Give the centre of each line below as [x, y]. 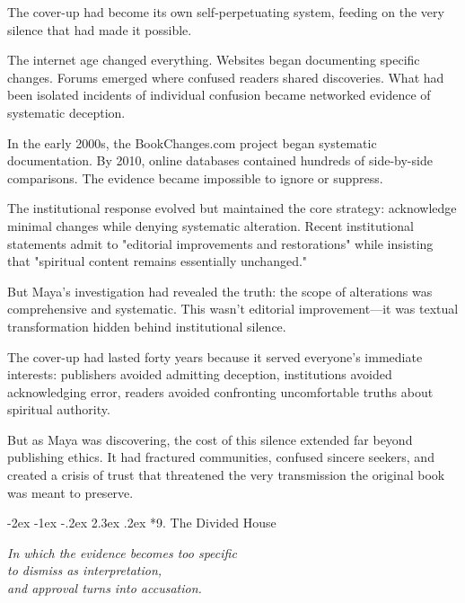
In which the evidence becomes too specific [122, 552]
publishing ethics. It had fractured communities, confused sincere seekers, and [221, 457]
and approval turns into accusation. [105, 588]
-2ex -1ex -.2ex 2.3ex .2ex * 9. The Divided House [142, 523]
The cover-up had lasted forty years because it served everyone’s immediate [215, 356]
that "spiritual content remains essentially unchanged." [158, 261]
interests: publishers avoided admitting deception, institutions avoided [200, 374]
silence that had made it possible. [100, 29]
